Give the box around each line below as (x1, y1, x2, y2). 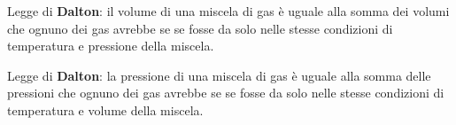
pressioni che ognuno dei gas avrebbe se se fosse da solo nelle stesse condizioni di (7, 83, 444, 102)
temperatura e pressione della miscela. (7, 36, 214, 55)
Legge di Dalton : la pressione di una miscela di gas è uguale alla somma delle (7, 66, 431, 84)
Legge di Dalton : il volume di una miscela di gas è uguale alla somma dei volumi (7, 2, 450, 20)
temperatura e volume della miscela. (7, 100, 204, 119)
